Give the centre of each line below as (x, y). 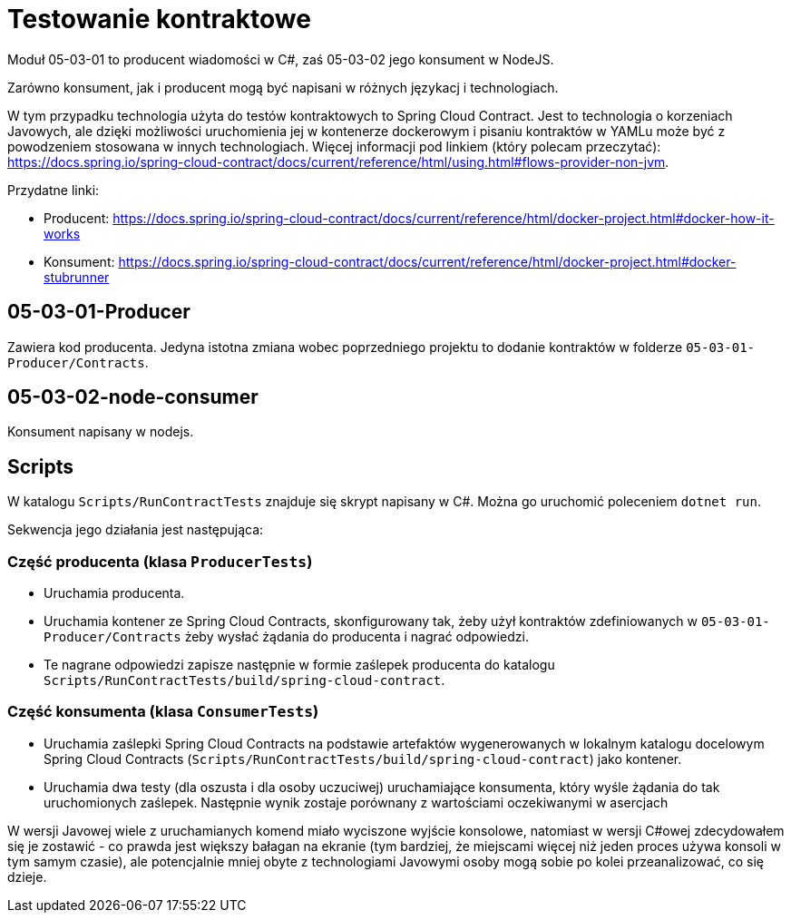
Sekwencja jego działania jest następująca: (136, 530)
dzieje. (27, 876)
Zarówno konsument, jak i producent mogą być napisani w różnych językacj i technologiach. (283, 87)
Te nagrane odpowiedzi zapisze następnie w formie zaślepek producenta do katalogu (299, 665)
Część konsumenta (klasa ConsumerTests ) (163, 712)
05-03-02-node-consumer (133, 397)
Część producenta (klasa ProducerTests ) (160, 561)
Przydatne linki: (54, 190)
